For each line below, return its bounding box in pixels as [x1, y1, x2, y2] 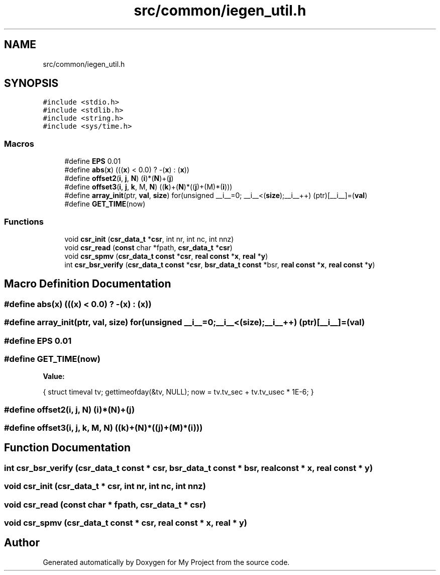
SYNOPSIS [4, 77, 59, 90]
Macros [4, 138, 34, 149]
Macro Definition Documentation [4, 277, 171, 291]
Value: [43, 372, 65, 381]
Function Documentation [4, 441, 131, 454]
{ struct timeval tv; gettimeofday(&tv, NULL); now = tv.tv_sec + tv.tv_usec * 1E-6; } [43, 388, 314, 397]
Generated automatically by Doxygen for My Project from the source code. [43, 557, 290, 566]
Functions [4, 216, 44, 227]
